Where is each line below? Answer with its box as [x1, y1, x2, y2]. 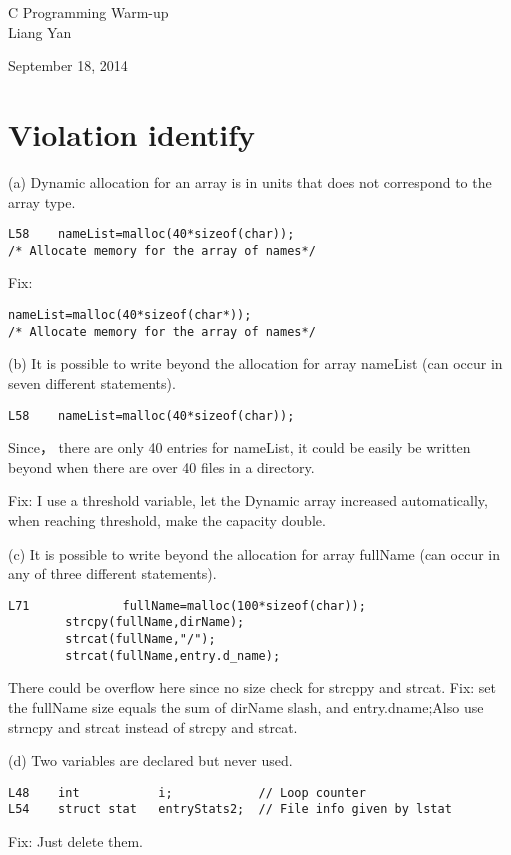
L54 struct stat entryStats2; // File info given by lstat [8, 802, 452, 817]
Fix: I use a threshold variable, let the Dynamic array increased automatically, [8, 490, 488, 511]
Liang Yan [8, 21, 72, 42]
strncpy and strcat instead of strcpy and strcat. [8, 716, 298, 737]
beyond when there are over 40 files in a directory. [8, 456, 315, 477]
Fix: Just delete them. [8, 831, 144, 852]
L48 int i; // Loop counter [8, 785, 366, 800]
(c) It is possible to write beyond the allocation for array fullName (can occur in [8, 543, 500, 564]
